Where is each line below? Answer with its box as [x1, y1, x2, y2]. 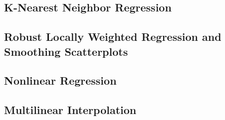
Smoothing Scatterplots [4, 43, 128, 59]
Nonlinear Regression [4, 73, 117, 88]
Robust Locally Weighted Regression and [4, 29, 222, 44]
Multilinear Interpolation [4, 102, 137, 118]
